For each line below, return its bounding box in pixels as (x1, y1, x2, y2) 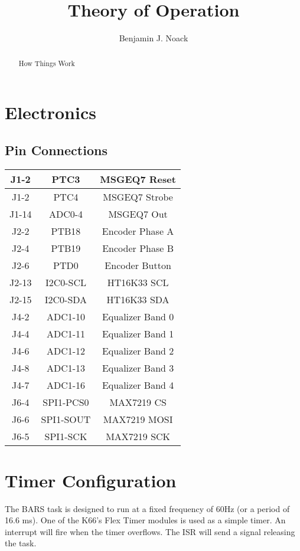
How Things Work (18, 58, 75, 68)
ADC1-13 (46, 360, 86, 375)
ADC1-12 (46, 343, 86, 358)
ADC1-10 (46, 309, 86, 323)
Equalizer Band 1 (102, 326, 174, 340)
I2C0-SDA (44, 292, 87, 306)
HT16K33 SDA (106, 292, 169, 306)
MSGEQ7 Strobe (103, 189, 173, 204)
